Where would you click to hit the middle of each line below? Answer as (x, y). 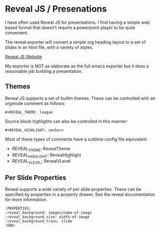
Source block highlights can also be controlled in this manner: (66, 121)
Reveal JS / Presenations (56, 9)
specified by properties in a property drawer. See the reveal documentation (80, 194)
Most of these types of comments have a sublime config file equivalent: (76, 139)
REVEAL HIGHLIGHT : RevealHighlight (46, 155)
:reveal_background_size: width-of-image (47, 217)
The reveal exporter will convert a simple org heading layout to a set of (75, 42)
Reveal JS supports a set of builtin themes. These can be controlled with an (80, 98)
